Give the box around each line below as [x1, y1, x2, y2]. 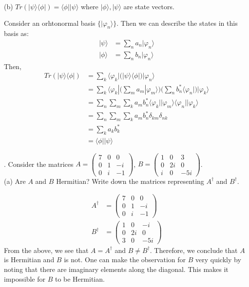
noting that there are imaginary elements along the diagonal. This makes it [4, 264, 229, 274]
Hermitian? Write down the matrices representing [56, 176, 204, 186]
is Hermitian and [4, 254, 55, 265]
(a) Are [4, 176, 26, 186]
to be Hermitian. [55, 273, 105, 284]
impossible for [4, 273, 45, 284]
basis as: [4, 28, 29, 38]
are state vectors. [123, 1, 174, 11]
